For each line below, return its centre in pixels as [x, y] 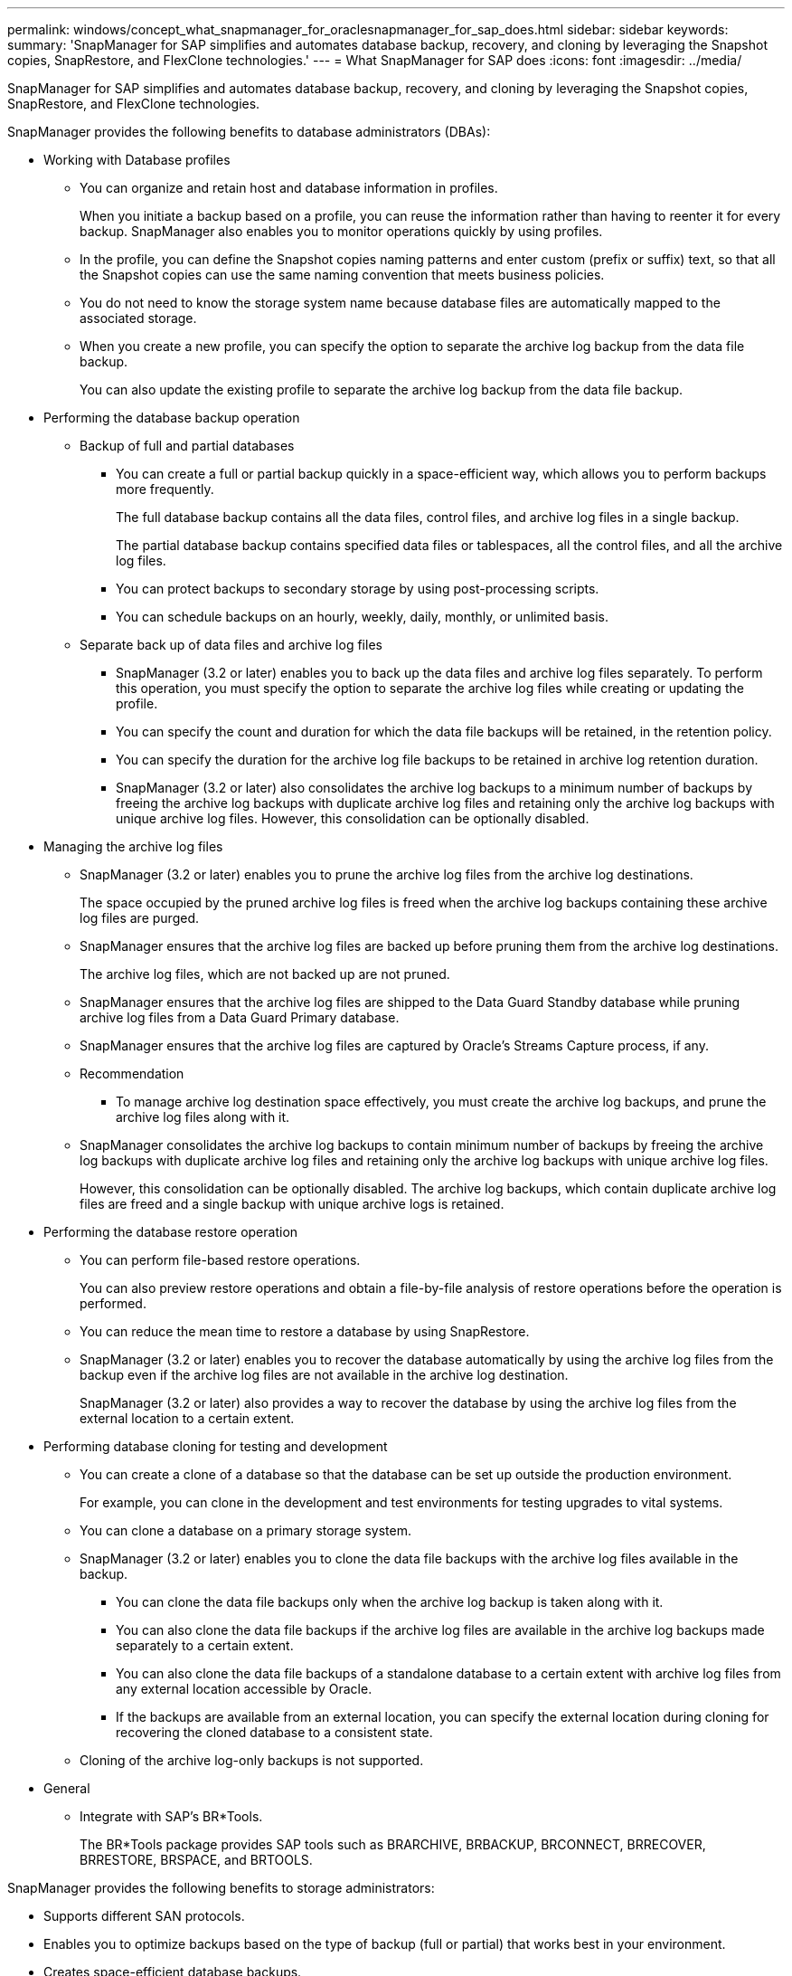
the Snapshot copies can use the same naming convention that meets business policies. [342, 275]
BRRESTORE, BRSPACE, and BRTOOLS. [196, 1860]
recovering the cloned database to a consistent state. [274, 1732]
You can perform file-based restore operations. [220, 1260]
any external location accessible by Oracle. [244, 1689]
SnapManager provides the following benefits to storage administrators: [221, 1888]
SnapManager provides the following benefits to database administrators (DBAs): [249, 132]
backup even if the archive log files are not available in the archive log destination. [324, 1375]
